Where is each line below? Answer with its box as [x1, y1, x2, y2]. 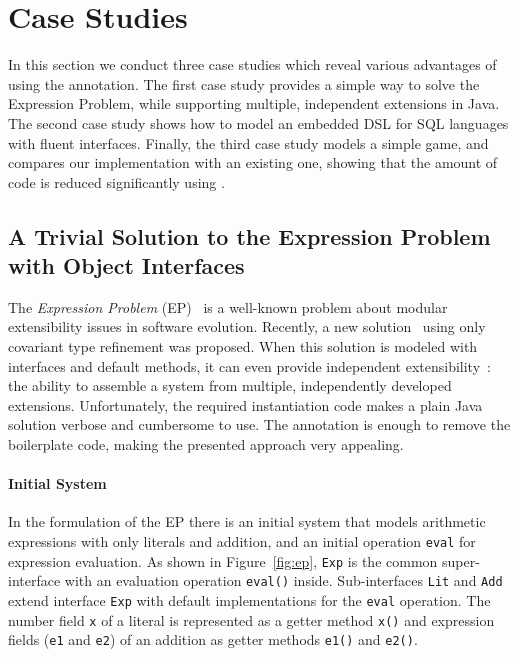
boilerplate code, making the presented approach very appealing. [8, 434, 404, 455]
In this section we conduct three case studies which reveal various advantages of [8, 54, 497, 75]
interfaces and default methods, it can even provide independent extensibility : [8, 355, 491, 376]
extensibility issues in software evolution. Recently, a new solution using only [8, 316, 486, 337]
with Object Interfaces [8, 250, 245, 281]
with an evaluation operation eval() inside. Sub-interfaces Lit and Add [64, 570, 503, 591]
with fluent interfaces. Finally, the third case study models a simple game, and [8, 132, 489, 153]
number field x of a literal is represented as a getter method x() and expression [8, 609, 495, 630]
